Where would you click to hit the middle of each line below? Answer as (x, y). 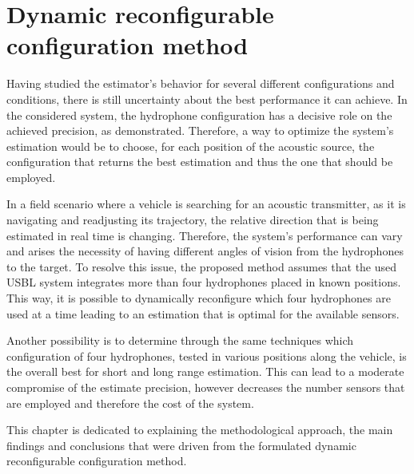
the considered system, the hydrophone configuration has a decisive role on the (199, 115)
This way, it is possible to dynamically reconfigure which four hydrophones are (199, 298)
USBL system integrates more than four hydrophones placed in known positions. (204, 282)
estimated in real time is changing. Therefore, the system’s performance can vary (205, 235)
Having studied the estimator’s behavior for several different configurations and (201, 83)
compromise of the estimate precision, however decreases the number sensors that (206, 387)
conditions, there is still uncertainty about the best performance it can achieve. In (207, 99)
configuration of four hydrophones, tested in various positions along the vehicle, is (207, 355)
